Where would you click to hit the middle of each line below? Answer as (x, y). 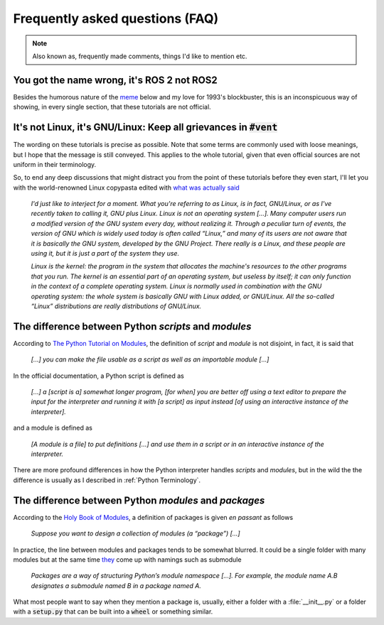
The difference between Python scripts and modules (132, 326)
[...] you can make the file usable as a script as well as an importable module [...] (150, 359)
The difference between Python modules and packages (139, 500)
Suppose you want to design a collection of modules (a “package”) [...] (135, 533)
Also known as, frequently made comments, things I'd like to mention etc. (140, 56)
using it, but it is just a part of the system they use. (105, 254)
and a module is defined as (53, 428)
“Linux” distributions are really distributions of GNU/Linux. (116, 306)
